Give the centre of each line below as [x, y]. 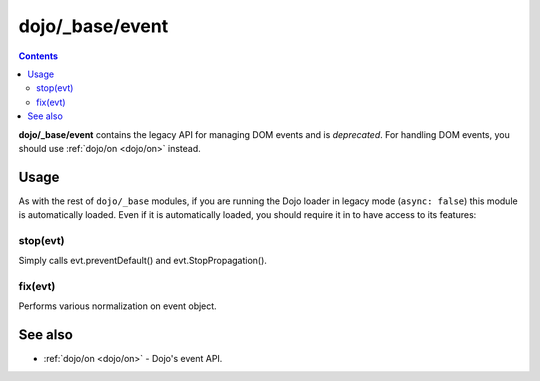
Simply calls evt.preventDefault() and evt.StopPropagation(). [142, 261]
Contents [38, 56]
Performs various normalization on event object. [117, 306]
